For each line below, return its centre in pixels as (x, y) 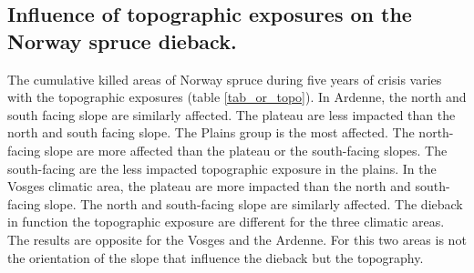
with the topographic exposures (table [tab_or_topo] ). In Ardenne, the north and (237, 97)
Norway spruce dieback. (122, 40)
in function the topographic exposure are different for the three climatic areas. (226, 222)
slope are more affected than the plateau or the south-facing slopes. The (246, 150)
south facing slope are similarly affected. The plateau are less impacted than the (232, 114)
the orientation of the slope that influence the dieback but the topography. (216, 257)
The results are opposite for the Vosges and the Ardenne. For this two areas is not (237, 239)
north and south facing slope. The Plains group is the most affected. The (211, 132)
